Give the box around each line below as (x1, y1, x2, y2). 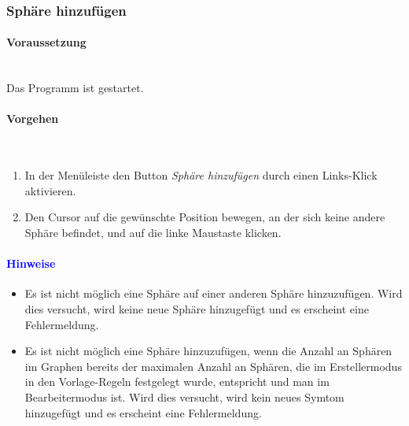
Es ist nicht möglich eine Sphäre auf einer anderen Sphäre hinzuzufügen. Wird (24, 285, 403, 302)
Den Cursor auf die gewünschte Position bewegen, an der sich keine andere (24, 209, 385, 225)
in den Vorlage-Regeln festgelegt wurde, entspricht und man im (24, 373, 330, 390)
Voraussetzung (6, 34, 87, 50)
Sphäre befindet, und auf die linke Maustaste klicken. (24, 224, 282, 240)
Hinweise (6, 255, 56, 272)
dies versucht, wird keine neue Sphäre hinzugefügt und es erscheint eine (24, 300, 369, 317)
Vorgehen (6, 110, 59, 127)
